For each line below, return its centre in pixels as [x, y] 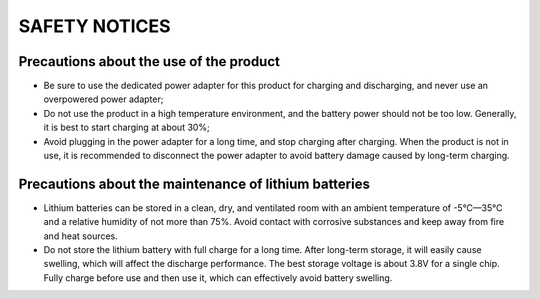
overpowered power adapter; [103, 99]
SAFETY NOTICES [94, 26]
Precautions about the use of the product [149, 61]
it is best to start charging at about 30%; [126, 127]
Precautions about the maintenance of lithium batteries [194, 183]
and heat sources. [81, 236]
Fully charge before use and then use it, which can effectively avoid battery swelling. [218, 277]
